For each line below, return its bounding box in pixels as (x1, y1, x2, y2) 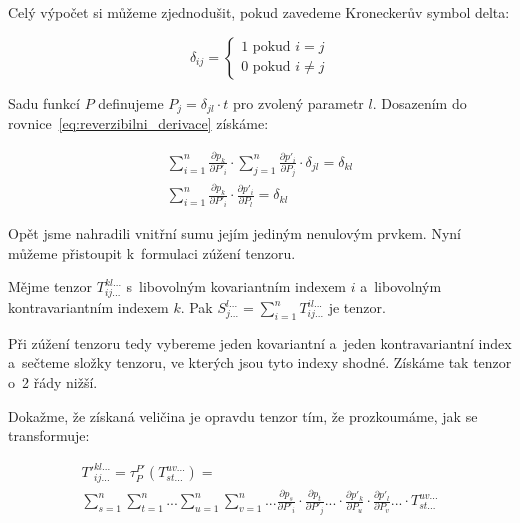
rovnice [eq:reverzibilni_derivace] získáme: (8, 113, 269, 134)
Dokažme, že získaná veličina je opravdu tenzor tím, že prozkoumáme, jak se (8, 405, 478, 426)
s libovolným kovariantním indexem (126, 276, 347, 297)
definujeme (98, 92, 164, 113)
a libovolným (360, 276, 442, 297)
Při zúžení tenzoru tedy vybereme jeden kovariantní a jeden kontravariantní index (8, 332, 512, 353)
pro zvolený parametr (233, 92, 364, 113)
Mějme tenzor (8, 276, 93, 297)
